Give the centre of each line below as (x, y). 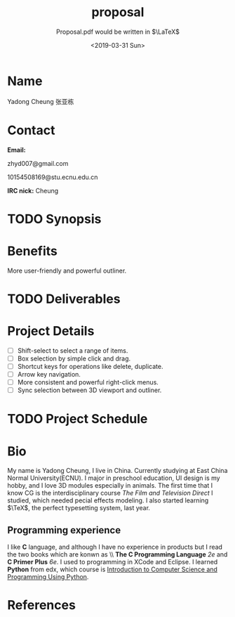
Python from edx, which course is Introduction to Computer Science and (112, 569)
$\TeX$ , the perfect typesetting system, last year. (79, 508)
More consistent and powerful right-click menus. (88, 382)
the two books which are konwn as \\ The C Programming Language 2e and (117, 554)
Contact (31, 130)
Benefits (33, 251)
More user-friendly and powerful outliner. (67, 271)
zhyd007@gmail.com (38, 163)
